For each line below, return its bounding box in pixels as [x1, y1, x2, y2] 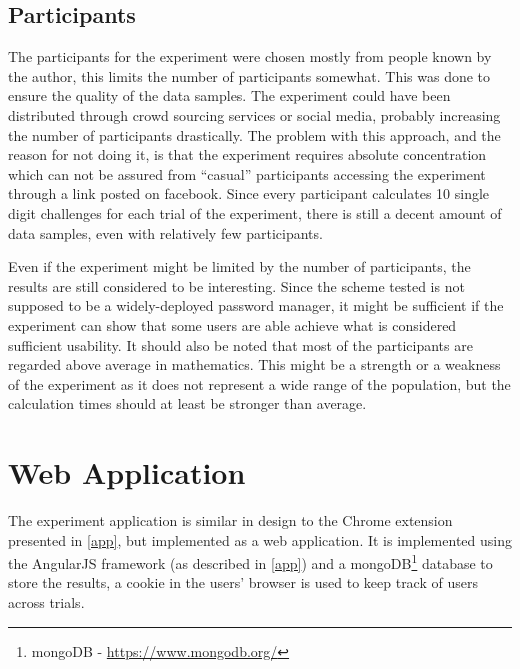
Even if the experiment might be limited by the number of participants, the [8, 256, 471, 277]
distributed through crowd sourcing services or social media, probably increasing [8, 104, 501, 125]
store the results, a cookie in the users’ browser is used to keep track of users [8, 572, 478, 593]
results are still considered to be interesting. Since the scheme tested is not [8, 275, 465, 296]
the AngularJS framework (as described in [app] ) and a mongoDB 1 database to [8, 550, 493, 573]
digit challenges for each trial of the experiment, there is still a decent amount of [8, 202, 502, 223]
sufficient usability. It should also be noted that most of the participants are [8, 334, 473, 355]
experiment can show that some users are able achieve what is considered [8, 314, 457, 335]
